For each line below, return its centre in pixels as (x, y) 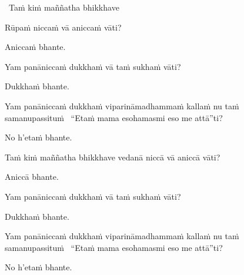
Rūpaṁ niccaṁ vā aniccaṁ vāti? (63, 27)
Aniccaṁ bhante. (35, 47)
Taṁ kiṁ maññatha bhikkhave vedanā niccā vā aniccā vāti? (113, 157)
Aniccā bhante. (32, 177)
